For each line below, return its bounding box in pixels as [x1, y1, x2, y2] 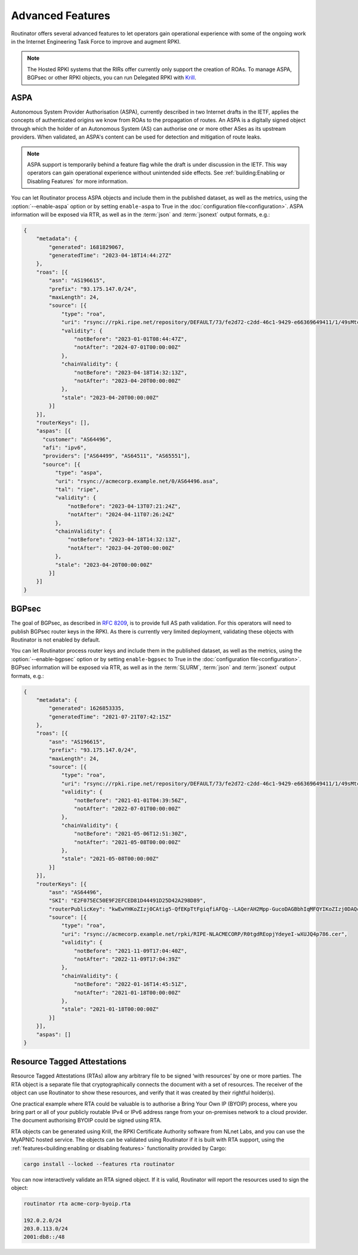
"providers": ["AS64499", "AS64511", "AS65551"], [42, 453, 191, 459]
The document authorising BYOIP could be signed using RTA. [11, 1117, 162, 1124]
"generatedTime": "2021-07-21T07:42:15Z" [48, 713, 172, 720]
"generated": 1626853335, [48, 705, 125, 712]
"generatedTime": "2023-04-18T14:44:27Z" [48, 252, 172, 259]
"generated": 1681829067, [48, 244, 125, 250]
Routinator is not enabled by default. [11, 636, 101, 643]
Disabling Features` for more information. [27, 177, 128, 185]
